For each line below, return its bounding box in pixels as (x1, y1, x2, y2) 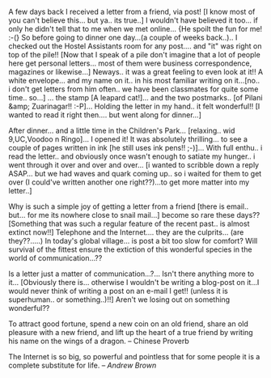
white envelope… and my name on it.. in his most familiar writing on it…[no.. (8, 76, 260, 85)
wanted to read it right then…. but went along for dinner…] (8, 110, 202, 120)
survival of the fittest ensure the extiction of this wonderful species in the (8, 244, 252, 254)
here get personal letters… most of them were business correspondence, (8, 58, 252, 68)
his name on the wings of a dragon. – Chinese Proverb (8, 336, 189, 346)
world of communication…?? (8, 253, 103, 262)
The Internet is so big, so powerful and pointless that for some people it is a (8, 352, 260, 361)
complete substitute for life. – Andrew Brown (8, 360, 157, 370)
